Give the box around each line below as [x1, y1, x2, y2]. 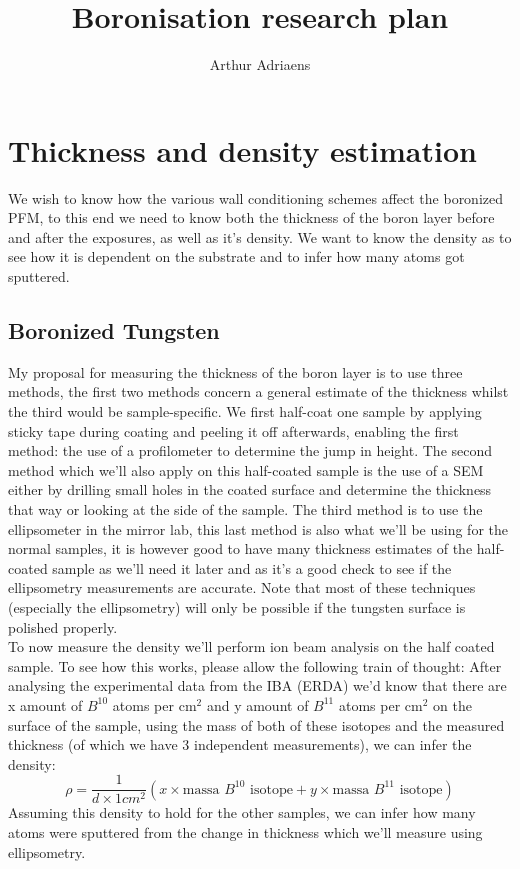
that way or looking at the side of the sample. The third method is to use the [8, 498, 483, 519]
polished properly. [8, 616, 118, 637]
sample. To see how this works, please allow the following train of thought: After [8, 655, 502, 676]
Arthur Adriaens [209, 54, 311, 75]
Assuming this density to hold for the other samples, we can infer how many [8, 802, 476, 823]
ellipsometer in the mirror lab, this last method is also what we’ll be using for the [8, 518, 508, 539]
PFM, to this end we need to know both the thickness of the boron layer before [8, 207, 495, 228]
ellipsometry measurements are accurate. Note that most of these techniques [8, 577, 476, 598]
